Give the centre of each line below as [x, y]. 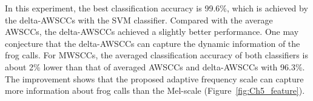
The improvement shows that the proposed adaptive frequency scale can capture [154, 78]
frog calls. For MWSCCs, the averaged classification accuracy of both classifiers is [156, 55]
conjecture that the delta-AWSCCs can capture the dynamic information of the [153, 43]
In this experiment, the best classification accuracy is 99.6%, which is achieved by [156, 8]
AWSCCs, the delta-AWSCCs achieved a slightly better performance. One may [152, 32]
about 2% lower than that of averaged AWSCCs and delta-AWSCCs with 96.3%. [155, 66]
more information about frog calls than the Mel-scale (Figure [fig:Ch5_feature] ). [155, 90]
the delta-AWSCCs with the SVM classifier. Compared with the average [139, 20]
